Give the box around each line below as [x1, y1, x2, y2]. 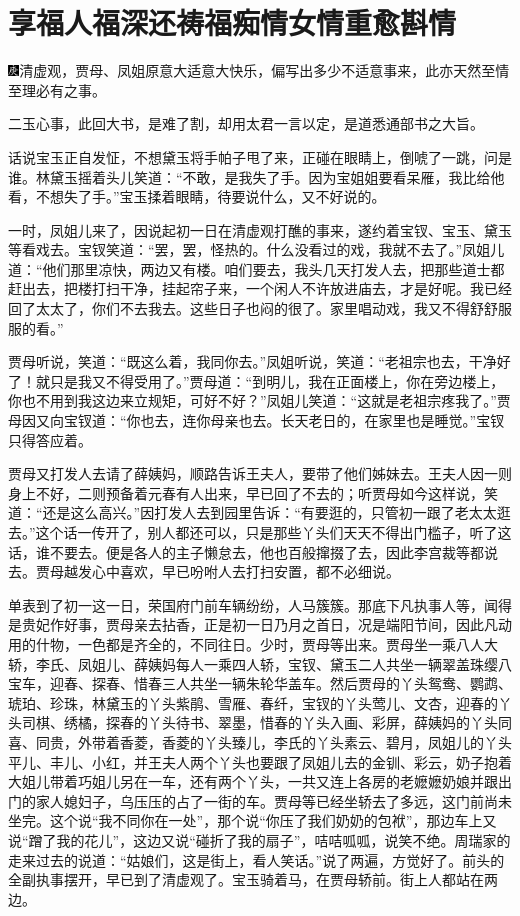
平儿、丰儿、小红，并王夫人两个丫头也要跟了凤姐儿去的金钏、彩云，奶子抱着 [8, 751, 512, 772]
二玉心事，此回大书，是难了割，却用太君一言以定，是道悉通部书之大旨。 [8, 113, 484, 134]
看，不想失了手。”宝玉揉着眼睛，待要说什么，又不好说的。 [8, 186, 386, 207]
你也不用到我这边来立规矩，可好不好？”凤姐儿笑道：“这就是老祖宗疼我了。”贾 [8, 390, 511, 411]
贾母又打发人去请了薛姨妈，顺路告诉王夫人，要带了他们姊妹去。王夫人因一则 [8, 463, 512, 484]
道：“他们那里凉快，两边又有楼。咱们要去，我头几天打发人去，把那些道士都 [8, 258, 505, 279]
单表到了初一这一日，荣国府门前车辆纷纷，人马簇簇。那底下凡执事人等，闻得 [8, 594, 512, 615]
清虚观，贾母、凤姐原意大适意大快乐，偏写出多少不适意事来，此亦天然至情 [19, 60, 510, 81]
